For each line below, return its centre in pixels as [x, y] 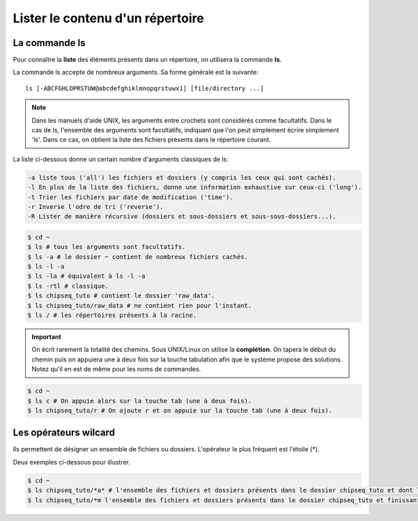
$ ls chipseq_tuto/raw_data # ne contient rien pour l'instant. [140, 305]
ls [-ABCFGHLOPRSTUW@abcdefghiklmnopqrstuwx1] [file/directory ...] [145, 88]
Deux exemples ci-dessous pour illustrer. [72, 462]
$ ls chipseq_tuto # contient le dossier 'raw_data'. [121, 296]
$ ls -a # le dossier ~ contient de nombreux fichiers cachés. [138, 257]
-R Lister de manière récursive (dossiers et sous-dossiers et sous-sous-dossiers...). [182, 217]
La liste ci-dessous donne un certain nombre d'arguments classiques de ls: [121, 159]
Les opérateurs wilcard [64, 433]
